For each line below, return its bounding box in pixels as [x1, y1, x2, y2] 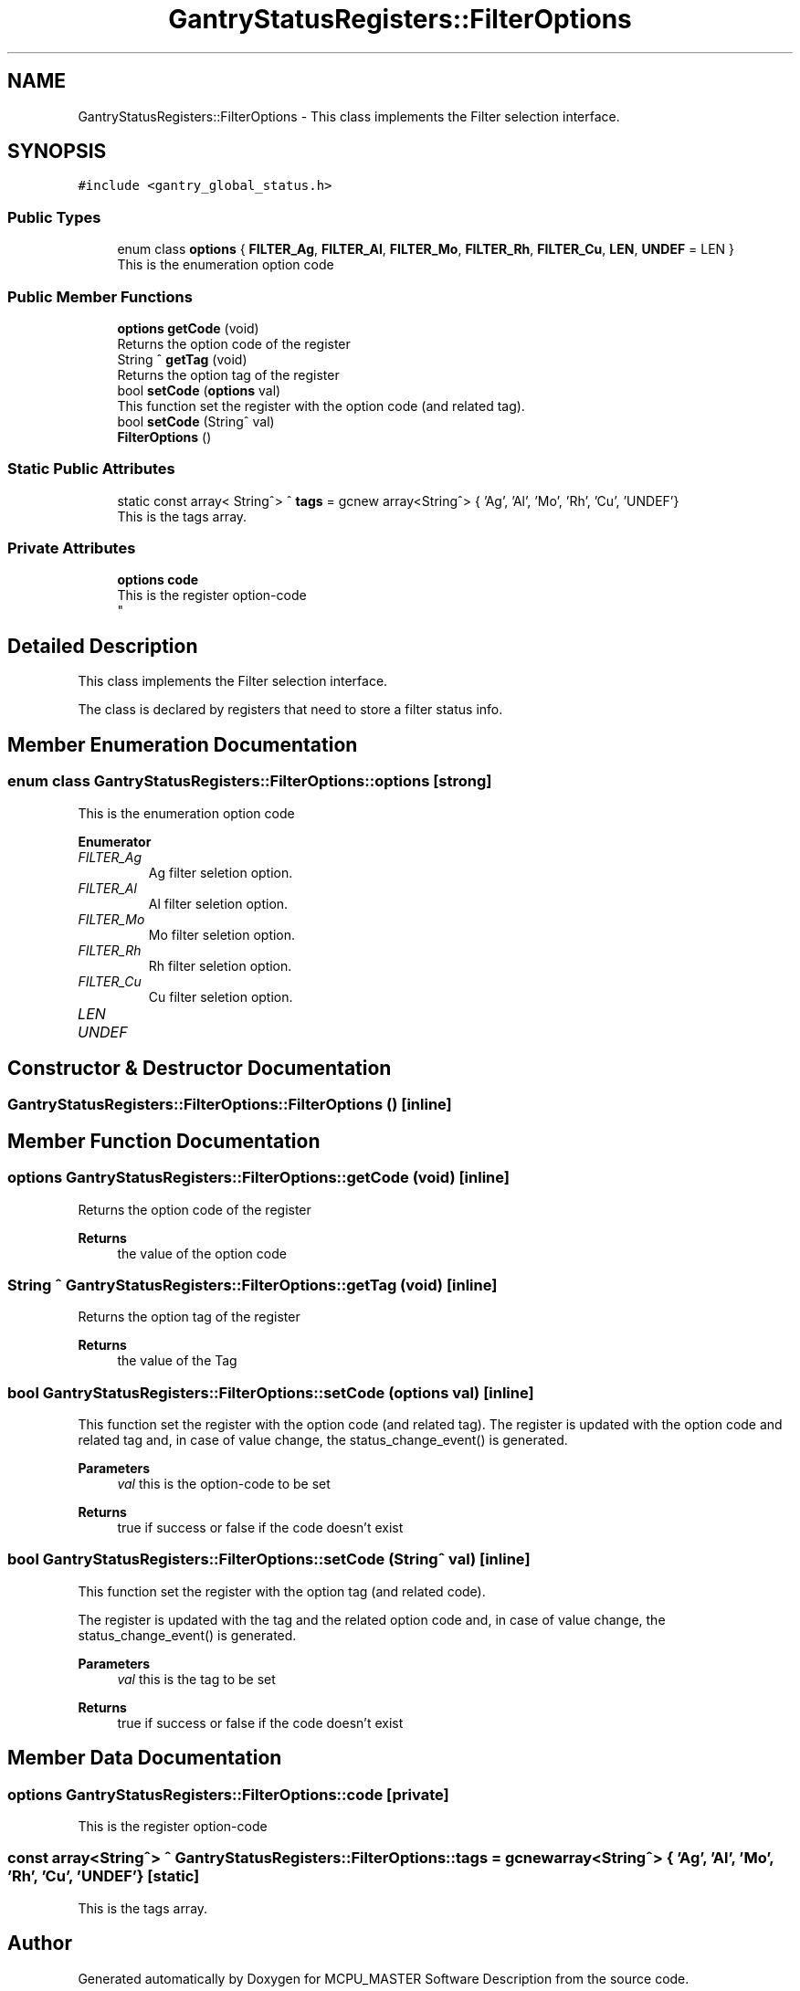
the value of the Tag [117, 1353, 237, 1369]
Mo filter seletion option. [148, 926, 296, 943]
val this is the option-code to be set [117, 1476, 331, 1492]
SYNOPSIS [7, 140, 107, 163]
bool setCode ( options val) [117, 382, 281, 398]
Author [7, 1932, 72, 1955]
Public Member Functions [7, 287, 193, 306]
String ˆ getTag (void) [117, 351, 247, 367]
